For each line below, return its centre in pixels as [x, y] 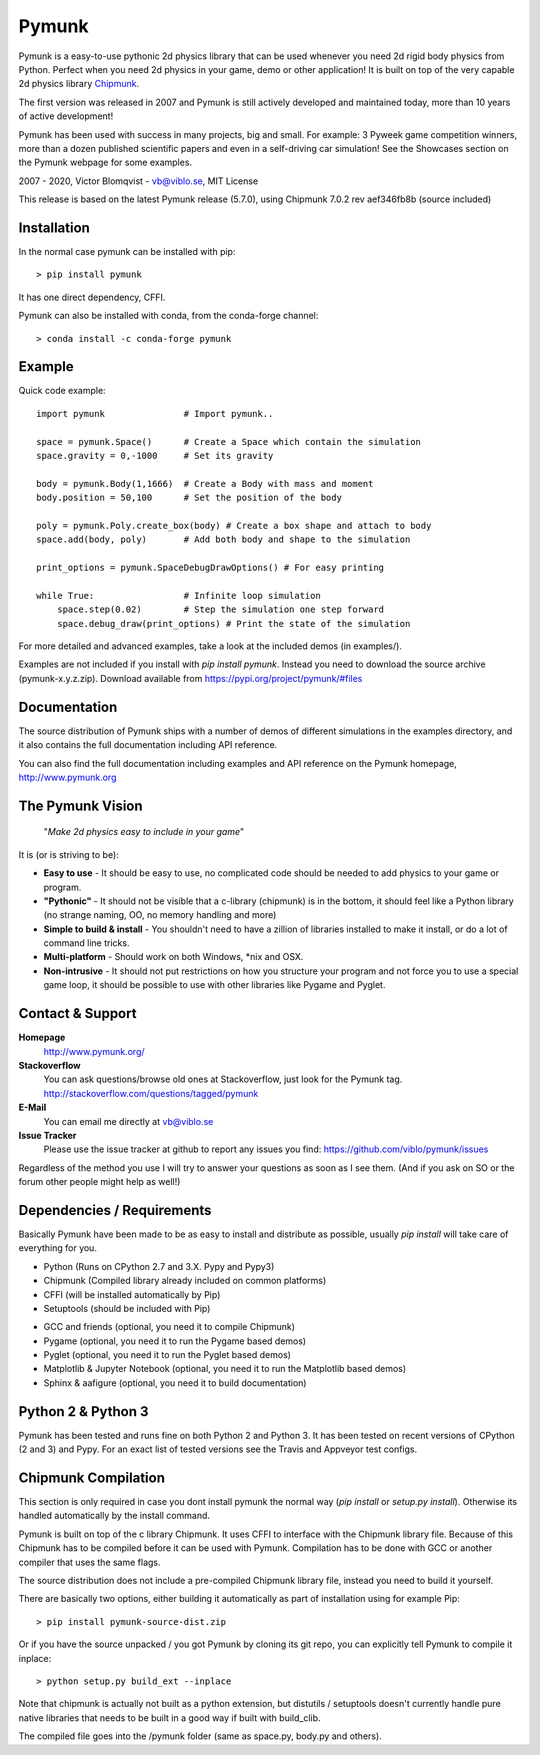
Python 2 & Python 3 [83, 1411]
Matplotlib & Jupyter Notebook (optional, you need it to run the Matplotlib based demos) [225, 1369]
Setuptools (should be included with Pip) [127, 1308]
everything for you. [57, 1248]
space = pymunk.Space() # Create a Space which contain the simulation [229, 441]
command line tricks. [86, 943]
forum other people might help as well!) [99, 1182]
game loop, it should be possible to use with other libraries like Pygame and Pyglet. [214, 985]
